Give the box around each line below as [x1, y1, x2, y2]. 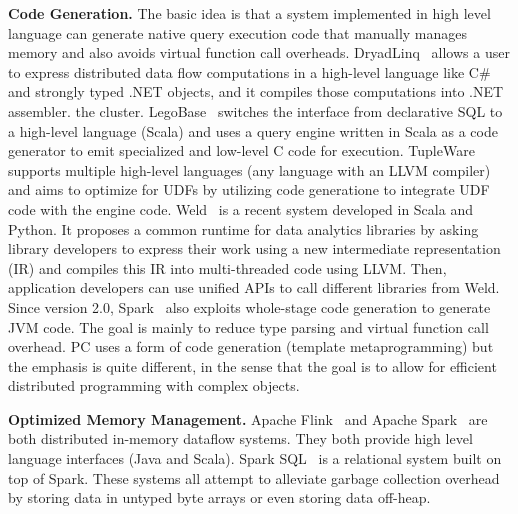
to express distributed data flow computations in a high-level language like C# [8, 61, 491, 82]
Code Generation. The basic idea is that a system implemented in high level [8, 3, 491, 23]
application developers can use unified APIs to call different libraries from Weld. [8, 277, 500, 298]
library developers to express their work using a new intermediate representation [8, 238, 501, 259]
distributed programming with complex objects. [8, 375, 300, 396]
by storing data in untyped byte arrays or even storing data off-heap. [8, 487, 431, 508]
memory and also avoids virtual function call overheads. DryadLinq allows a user [8, 42, 510, 63]
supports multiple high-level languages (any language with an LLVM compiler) [8, 159, 491, 180]
